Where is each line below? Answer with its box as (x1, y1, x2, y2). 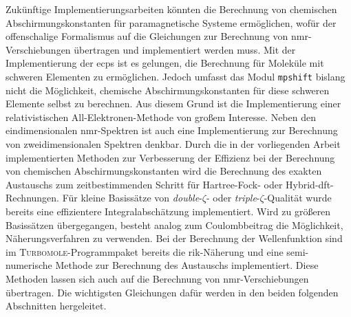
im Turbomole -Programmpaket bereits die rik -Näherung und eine (6, 244, 284, 259)
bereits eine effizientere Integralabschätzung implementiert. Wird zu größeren (6, 204, 331, 218)
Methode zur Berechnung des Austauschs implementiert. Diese (55, 258, 319, 272)
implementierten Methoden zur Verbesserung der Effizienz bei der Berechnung (6, 150, 335, 164)
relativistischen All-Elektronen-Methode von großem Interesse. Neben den (6, 109, 316, 124)
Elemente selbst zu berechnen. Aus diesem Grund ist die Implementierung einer (6, 96, 341, 111)
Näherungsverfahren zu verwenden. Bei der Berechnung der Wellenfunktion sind (6, 231, 343, 245)
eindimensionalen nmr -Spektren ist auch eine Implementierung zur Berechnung (6, 123, 338, 138)
